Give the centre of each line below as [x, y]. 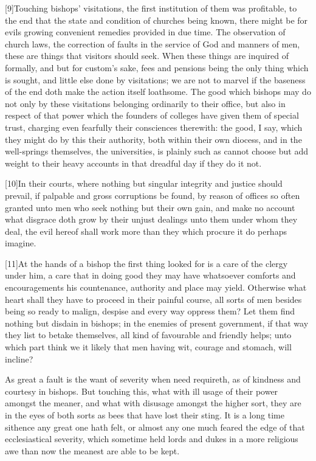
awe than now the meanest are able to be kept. [92, 450]
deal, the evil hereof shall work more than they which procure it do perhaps [146, 231]
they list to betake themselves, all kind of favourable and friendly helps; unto [148, 335]
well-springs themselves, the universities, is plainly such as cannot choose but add [156, 151]
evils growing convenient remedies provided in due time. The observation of [145, 32]
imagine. [21, 243]
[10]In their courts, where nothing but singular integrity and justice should [144, 183]
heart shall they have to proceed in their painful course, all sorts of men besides [153, 299]
